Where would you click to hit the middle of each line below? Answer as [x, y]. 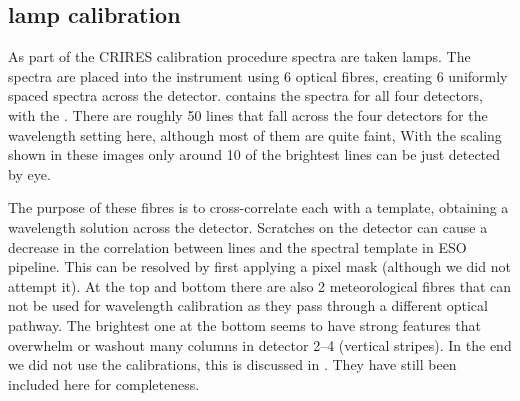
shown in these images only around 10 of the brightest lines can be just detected [254, 154]
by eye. [29, 173]
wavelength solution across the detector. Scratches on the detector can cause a [248, 226]
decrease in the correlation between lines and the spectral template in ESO [237, 246]
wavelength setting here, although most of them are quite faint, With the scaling [255, 134]
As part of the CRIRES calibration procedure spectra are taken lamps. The [239, 56]
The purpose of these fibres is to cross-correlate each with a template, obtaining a [258, 207]
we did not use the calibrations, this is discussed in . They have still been [232, 364]
